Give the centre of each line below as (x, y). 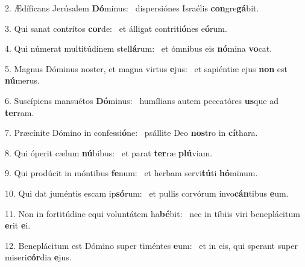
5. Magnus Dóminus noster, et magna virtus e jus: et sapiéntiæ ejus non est (146, 68)
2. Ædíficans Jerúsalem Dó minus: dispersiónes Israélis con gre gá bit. (132, 8)
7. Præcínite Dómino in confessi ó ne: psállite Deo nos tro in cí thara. (131, 133)
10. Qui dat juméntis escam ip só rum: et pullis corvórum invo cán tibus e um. (147, 193)
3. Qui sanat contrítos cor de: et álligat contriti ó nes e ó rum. (116, 28)
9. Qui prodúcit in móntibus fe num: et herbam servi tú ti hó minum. (131, 173)
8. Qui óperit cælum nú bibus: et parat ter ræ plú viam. (109, 152)
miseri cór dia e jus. (38, 257)
